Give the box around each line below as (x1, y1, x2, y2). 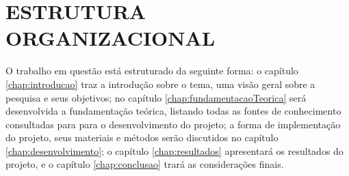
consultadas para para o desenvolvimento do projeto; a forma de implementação (5, 117, 341, 131)
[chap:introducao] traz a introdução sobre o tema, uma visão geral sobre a (5, 76, 315, 91)
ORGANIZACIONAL (5, 24, 216, 52)
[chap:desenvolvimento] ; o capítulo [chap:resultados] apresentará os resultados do (5, 143, 344, 158)
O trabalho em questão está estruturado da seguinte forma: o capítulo (5, 63, 298, 78)
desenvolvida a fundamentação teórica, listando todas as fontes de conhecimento (5, 104, 341, 118)
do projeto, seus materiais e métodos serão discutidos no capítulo (5, 130, 279, 145)
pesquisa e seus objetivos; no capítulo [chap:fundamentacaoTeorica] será (5, 90, 307, 104)
